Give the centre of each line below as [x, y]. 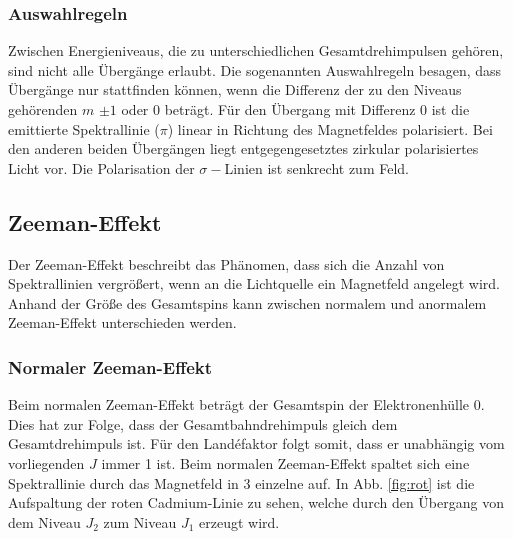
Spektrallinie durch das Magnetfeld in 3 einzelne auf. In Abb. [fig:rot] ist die [241, 482]
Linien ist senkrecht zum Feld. [316, 167]
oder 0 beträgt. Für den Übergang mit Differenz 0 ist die [295, 109]
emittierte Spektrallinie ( [84, 128]
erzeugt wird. [239, 521]
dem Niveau [44, 521]
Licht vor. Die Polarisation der [101, 167]
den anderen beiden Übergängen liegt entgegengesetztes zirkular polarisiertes [243, 148]
